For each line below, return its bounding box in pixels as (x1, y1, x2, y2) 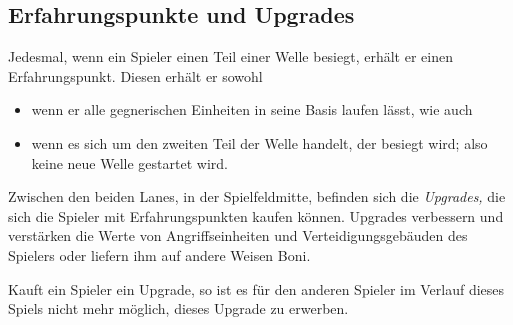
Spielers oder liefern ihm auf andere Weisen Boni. (8, 244, 311, 265)
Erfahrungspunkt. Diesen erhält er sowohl (8, 65, 263, 86)
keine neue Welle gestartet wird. (31, 152, 228, 173)
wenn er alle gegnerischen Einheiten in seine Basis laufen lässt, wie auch (31, 99, 473, 120)
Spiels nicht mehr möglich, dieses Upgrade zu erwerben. (8, 298, 349, 319)
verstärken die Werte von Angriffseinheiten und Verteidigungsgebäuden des (8, 225, 468, 246)
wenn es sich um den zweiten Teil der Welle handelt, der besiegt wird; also (31, 132, 488, 153)
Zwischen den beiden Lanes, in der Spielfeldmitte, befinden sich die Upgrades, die (8, 186, 506, 207)
